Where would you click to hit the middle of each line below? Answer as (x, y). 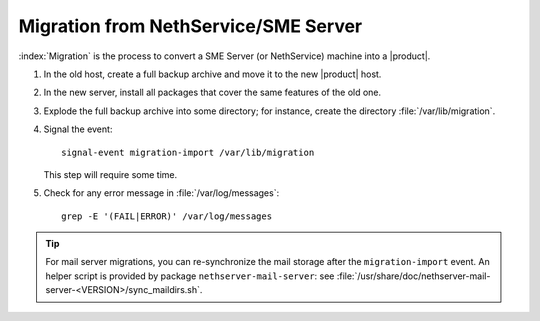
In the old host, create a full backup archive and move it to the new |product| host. (212, 74)
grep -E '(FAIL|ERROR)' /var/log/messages (167, 216)
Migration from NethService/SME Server (190, 26)
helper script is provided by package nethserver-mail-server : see (190, 276)
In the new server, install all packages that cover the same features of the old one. (212, 92)
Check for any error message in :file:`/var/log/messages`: (161, 193)
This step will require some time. (110, 174)
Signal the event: (78, 129)
